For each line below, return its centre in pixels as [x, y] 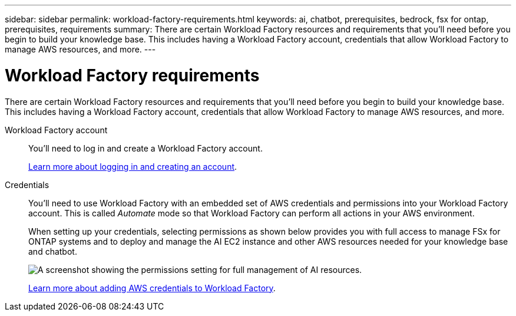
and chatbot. [53, 251]
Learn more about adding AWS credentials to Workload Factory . [152, 288]
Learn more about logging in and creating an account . [133, 166]
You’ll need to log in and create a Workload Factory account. [145, 148]
